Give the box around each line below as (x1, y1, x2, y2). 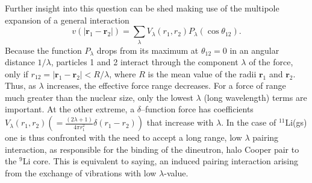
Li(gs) (285, 116, 307, 129)
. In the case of (221, 116, 276, 129)
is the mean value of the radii (148, 67, 257, 80)
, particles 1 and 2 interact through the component (51, 56, 239, 68)
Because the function (5, 43, 82, 56)
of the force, (249, 56, 293, 68)
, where (109, 67, 136, 80)
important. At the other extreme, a (5, 103, 135, 115)
